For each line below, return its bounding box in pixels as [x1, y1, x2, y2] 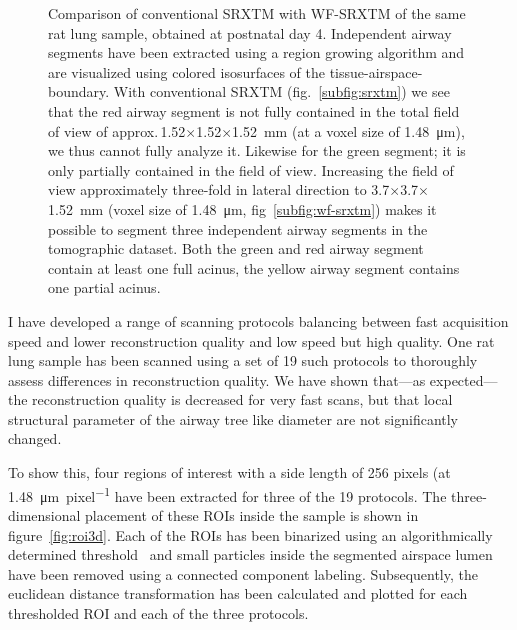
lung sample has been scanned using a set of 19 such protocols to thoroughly [8, 350, 478, 371]
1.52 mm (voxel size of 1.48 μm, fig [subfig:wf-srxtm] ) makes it [48, 198, 437, 219]
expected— [429, 369, 498, 390]
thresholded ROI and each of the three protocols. [8, 602, 309, 623]
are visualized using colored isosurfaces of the [48, 61, 325, 82]
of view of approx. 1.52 [48, 120, 186, 141]
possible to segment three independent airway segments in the [48, 218, 428, 239]
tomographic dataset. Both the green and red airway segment [48, 238, 424, 259]
